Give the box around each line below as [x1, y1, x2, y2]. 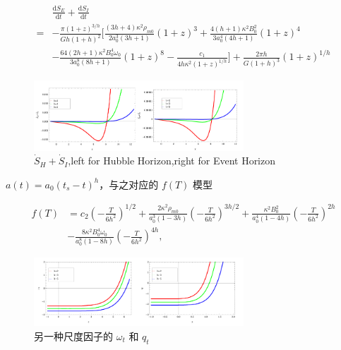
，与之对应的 [99, 176, 159, 191]
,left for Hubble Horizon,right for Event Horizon [68, 153, 276, 168]
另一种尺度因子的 [34, 328, 113, 343]
